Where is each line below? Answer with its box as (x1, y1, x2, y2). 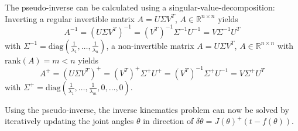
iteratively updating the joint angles (5, 115, 134, 127)
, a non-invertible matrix (106, 39, 194, 51)
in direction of (143, 115, 194, 127)
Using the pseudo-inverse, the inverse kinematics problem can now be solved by (5, 103, 289, 115)
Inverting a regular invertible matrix (5, 12, 135, 24)
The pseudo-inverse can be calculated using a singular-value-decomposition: (5, 1, 275, 13)
